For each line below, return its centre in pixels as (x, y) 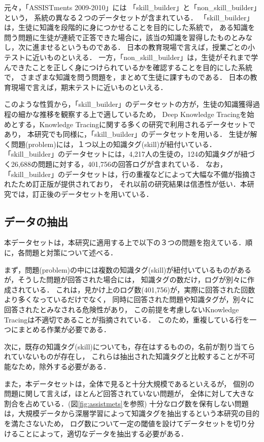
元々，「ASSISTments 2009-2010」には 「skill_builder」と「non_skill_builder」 (131, 7)
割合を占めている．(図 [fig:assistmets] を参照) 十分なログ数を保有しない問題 (126, 403)
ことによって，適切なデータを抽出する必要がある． (103, 433)
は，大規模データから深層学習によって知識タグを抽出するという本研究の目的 (132, 413)
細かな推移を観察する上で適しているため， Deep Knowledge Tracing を (133, 114)
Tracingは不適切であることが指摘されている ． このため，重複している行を (127, 319)
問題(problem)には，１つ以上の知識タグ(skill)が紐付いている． (113, 144)
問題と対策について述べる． (71, 253)
